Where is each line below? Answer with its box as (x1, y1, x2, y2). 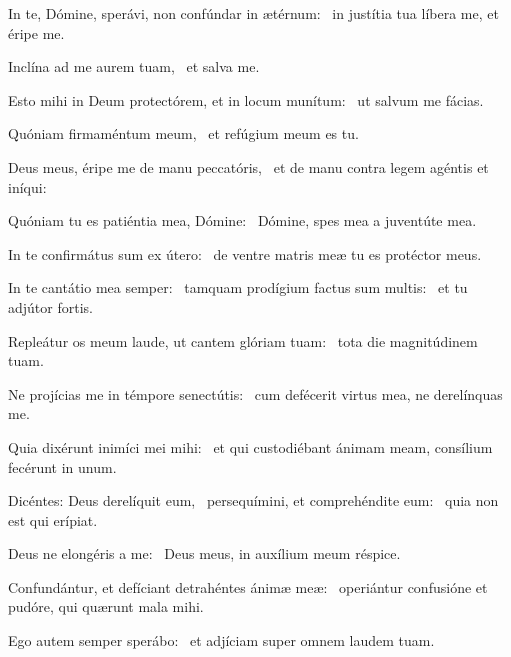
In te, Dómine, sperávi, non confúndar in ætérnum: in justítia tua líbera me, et (8, 3, 499, 23)
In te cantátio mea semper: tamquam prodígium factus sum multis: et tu (8, 277, 468, 298)
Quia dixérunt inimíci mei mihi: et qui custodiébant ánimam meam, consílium (8, 436, 493, 457)
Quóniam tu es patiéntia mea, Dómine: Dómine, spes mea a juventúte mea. (8, 210, 477, 231)
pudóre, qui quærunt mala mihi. (8, 596, 204, 617)
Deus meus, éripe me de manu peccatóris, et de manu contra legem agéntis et (8, 156, 489, 177)
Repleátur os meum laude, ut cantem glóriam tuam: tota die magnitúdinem (8, 330, 478, 351)
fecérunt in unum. (8, 456, 117, 477)
